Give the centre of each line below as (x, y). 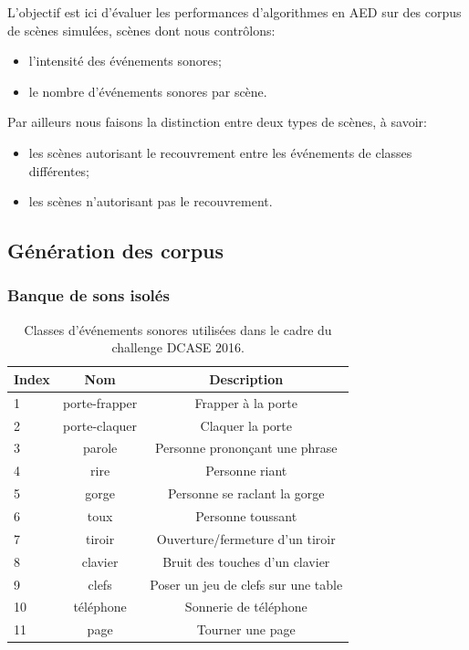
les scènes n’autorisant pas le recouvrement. (151, 201)
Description (246, 378)
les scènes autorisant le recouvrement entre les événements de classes (220, 152)
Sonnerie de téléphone (246, 607)
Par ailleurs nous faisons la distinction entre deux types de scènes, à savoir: (217, 122)
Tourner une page (246, 629)
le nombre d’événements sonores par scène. (148, 91)
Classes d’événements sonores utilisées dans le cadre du (178, 329)
